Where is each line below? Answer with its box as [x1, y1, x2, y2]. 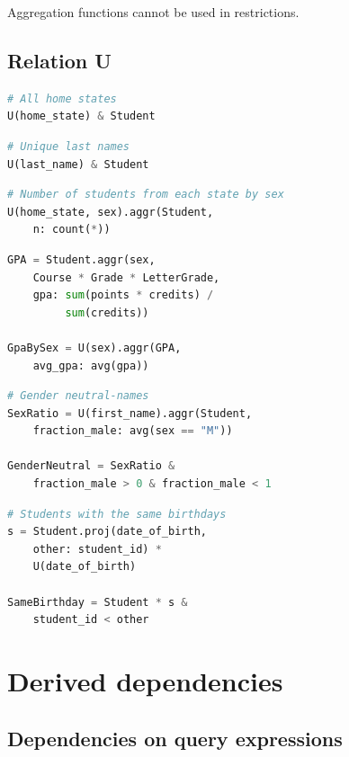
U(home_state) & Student [7, 110, 156, 123]
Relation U [7, 46, 112, 74]
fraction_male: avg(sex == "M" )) [32, 424, 233, 438]
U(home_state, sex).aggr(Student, [7, 205, 214, 218]
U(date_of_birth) [32, 560, 137, 574]
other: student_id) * [32, 542, 162, 556]
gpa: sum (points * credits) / [32, 289, 214, 302]
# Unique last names [7, 139, 130, 153]
